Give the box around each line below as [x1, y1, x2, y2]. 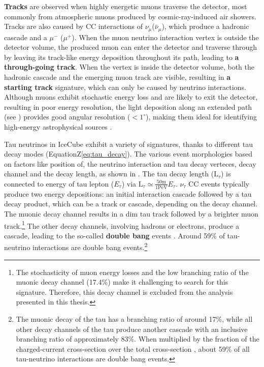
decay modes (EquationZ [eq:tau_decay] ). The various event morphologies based [4, 148, 253, 159]
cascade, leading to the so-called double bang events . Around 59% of [4, 230, 225, 240]
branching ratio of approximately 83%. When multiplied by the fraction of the [16, 333, 259, 344]
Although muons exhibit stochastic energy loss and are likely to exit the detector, [4, 91, 258, 102]
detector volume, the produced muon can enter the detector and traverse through [4, 42, 257, 52]
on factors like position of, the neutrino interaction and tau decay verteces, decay [4, 158, 256, 169]
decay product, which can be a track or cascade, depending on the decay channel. [4, 198, 258, 209]
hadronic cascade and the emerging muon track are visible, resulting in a [4, 72, 231, 82]
